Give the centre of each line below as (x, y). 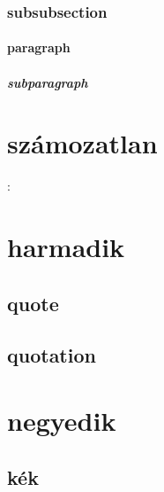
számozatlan (82, 143)
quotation (52, 355)
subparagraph (48, 82)
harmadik (66, 247)
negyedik (62, 421)
